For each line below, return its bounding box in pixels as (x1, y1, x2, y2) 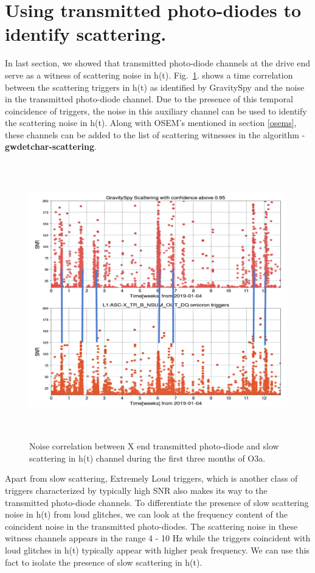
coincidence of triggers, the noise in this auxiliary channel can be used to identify (5, 104, 307, 117)
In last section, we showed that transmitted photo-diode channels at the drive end (5, 57, 311, 69)
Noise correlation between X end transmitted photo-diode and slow (29, 440, 279, 452)
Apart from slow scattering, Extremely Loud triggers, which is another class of (5, 472, 298, 485)
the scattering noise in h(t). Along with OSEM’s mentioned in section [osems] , (5, 116, 297, 129)
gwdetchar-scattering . (5, 140, 97, 153)
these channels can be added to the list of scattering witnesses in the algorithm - (5, 128, 305, 141)
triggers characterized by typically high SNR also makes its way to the (5, 483, 268, 496)
